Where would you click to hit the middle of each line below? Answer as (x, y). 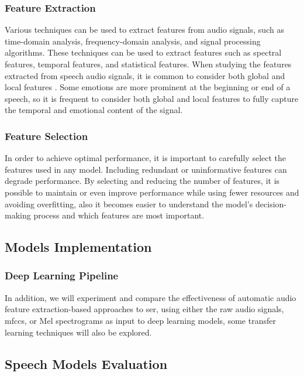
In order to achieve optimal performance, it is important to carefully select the (146, 158)
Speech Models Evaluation (86, 363)
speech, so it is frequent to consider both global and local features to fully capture (152, 98)
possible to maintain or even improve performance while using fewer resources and (152, 192)
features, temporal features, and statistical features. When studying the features (148, 64)
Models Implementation (78, 247)
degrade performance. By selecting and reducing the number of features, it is (142, 181)
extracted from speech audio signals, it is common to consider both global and (145, 75)
